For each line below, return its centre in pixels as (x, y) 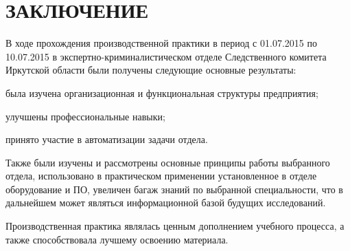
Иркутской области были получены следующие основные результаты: (151, 70)
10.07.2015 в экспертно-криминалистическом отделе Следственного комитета (166, 56)
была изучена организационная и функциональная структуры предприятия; (162, 92)
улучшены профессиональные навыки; (85, 116)
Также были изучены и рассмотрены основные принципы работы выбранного (168, 162)
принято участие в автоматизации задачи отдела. (107, 139)
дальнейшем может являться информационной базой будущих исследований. (166, 203)
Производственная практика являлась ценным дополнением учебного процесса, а (175, 226)
